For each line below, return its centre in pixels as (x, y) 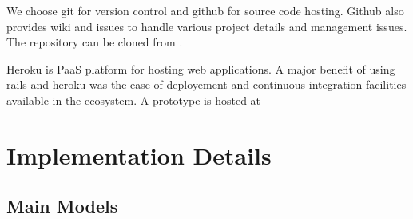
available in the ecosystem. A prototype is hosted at (134, 100)
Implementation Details (139, 155)
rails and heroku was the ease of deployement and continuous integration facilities (206, 84)
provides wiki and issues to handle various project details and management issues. (207, 26)
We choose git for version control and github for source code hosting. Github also (205, 10)
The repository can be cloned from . (95, 42)
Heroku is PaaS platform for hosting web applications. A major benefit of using (201, 68)
